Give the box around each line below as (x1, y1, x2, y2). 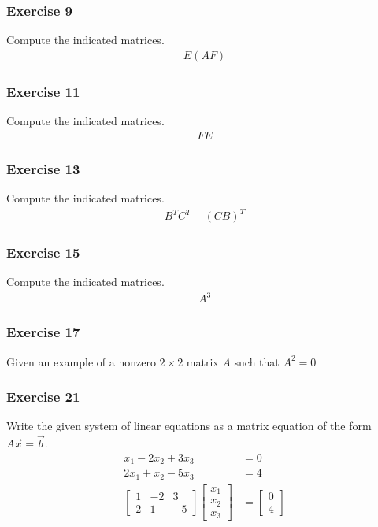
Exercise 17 (6, 322, 80, 342)
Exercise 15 (6, 242, 80, 262)
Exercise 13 (6, 158, 80, 178)
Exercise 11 (6, 81, 80, 101)
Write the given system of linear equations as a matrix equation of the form (6, 418, 372, 434)
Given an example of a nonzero (6, 353, 156, 369)
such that (234, 353, 280, 369)
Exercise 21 (6, 387, 80, 406)
